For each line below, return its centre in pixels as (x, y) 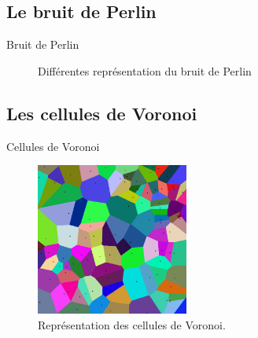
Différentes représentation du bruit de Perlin (145, 70)
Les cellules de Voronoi (102, 113)
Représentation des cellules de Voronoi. (132, 324)
